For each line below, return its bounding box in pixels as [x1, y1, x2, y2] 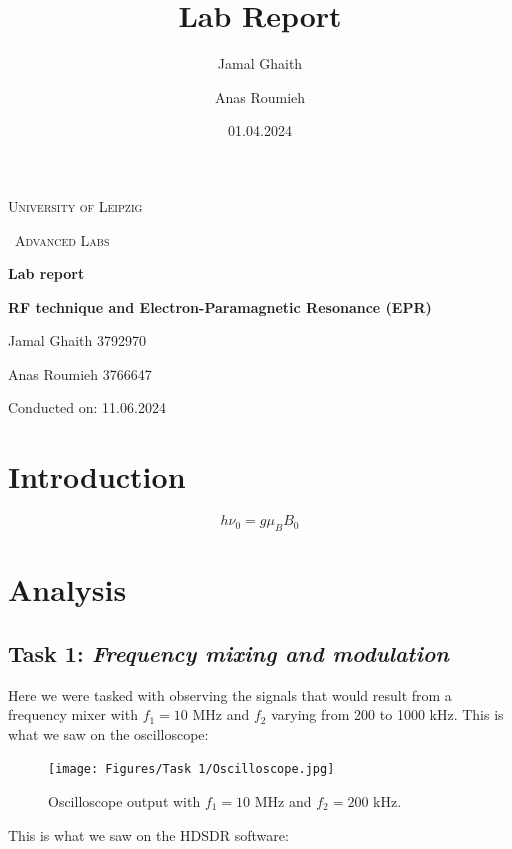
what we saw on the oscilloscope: [8, 723, 209, 744]
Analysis [8, 569, 127, 610]
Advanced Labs [14, 229, 110, 250]
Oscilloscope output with [48, 791, 201, 811]
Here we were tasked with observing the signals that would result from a [8, 684, 452, 705]
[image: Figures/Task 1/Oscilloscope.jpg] [48, 762, 335, 777]
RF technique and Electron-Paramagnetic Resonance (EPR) [8, 296, 432, 317]
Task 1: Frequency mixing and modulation [8, 637, 449, 668]
